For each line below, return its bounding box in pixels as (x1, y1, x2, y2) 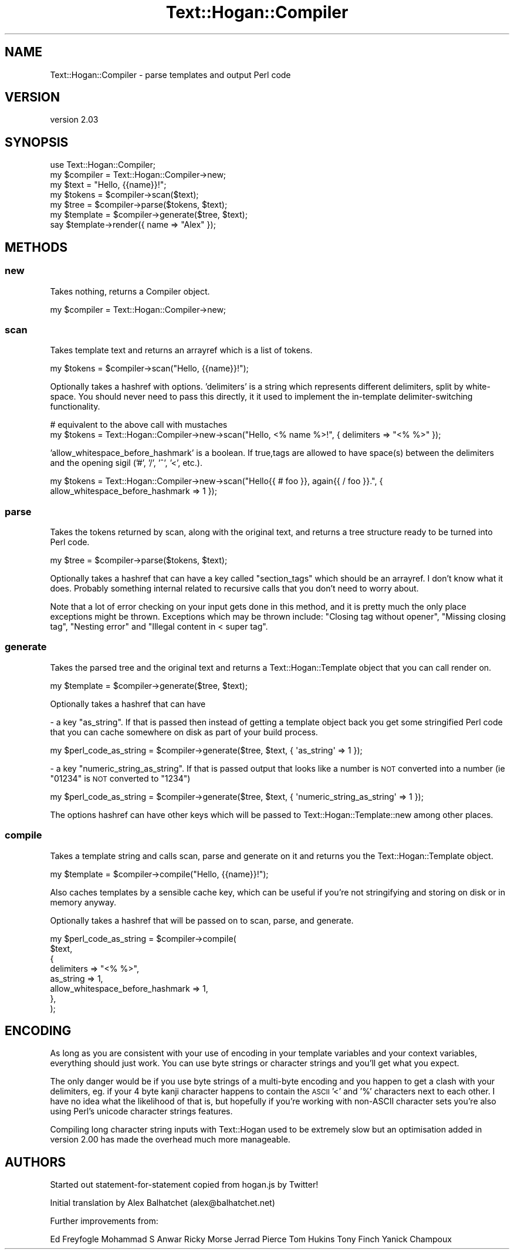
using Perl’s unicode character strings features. (50, 1106, 233, 1117)
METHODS (5, 239, 68, 255)
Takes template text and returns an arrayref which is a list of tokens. (50, 345, 313, 356)
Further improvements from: (50, 1216, 158, 1226)
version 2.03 (50, 114, 99, 125)
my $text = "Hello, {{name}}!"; (50, 180, 167, 190)
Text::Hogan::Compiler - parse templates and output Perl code (50, 69, 291, 80)
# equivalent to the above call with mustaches (50, 420, 228, 430)
